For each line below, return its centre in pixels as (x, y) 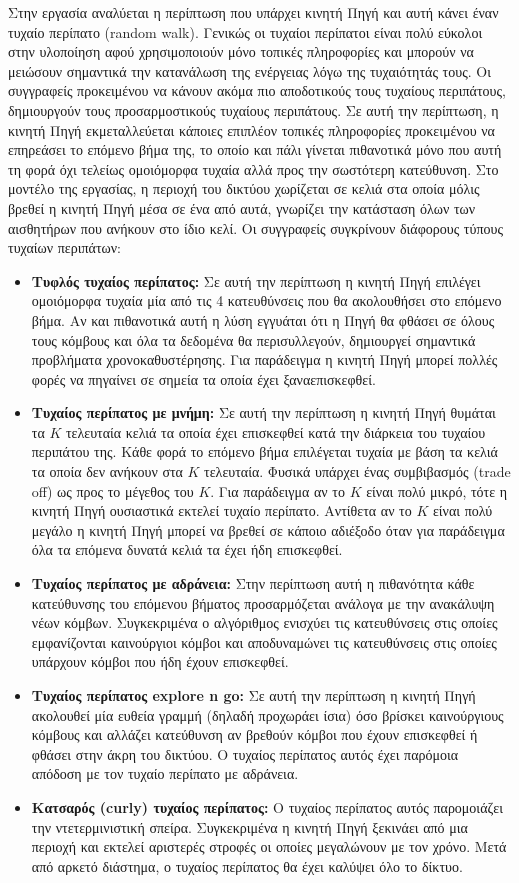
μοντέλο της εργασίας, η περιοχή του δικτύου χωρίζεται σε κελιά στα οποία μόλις (244, 188)
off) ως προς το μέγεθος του (112, 490)
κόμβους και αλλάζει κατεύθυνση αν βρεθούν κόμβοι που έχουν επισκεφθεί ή (254, 734)
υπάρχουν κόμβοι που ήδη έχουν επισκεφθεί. (160, 661)
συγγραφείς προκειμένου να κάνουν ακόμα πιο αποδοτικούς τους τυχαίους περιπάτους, (257, 90)
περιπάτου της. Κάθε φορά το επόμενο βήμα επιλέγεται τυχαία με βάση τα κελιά (264, 451)
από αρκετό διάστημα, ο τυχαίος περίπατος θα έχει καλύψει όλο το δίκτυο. (247, 865)
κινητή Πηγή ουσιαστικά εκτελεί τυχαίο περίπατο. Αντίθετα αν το (221, 510)
